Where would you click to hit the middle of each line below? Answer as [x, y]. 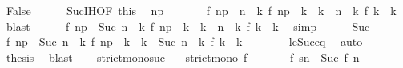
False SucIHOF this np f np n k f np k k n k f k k [201, 10]
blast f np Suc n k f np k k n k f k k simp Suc [188, 26]
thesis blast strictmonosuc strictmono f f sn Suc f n [183, 57]
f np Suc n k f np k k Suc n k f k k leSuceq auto [184, 42]
